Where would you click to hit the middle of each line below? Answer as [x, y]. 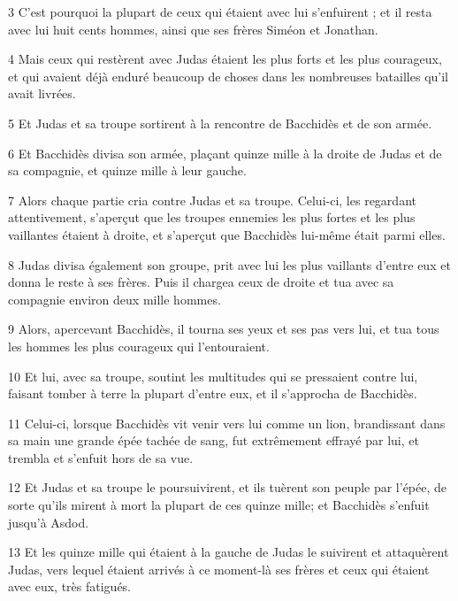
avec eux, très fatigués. [70, 586]
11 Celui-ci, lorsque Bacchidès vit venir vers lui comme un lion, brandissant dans [227, 423]
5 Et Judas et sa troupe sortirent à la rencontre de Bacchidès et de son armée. [220, 123]
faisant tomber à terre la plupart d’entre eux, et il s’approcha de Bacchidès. [213, 393]
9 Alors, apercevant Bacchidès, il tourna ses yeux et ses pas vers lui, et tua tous [224, 329]
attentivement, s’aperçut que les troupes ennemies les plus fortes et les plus [212, 217]
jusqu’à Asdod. [49, 522]
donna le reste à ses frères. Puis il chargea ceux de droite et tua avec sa [201, 282]
